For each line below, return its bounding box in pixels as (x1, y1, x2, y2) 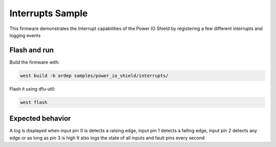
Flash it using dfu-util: (9, 85, 56, 92)
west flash (20, 99, 48, 105)
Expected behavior (9, 114, 71, 123)
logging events (9, 32, 41, 38)
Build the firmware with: (9, 59, 60, 65)
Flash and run (9, 46, 54, 54)
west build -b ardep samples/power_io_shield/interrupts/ (20, 73, 169, 78)
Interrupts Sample (9, 8, 88, 19)
